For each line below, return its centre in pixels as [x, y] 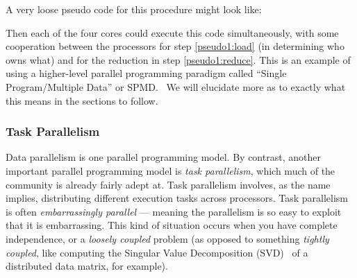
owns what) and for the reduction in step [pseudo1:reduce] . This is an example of [178, 59]
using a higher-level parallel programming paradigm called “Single [146, 73]
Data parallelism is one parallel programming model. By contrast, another [163, 157]
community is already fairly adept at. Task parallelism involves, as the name [168, 184]
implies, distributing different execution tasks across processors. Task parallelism [177, 198]
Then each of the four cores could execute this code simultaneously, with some [172, 32]
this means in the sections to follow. [82, 100]
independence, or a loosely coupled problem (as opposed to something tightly [167, 238]
